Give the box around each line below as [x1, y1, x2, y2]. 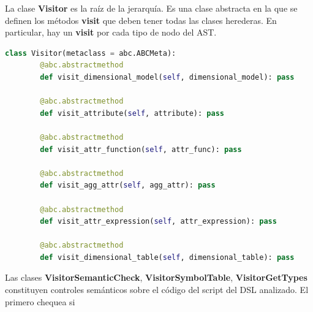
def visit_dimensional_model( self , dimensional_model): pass [40, 72, 295, 82]
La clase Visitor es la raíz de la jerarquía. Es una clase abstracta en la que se [5, 2, 298, 14]
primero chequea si [5, 295, 75, 308]
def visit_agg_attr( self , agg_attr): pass [40, 181, 216, 190]
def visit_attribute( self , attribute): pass [40, 108, 224, 118]
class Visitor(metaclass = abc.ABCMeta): [5, 48, 176, 58]
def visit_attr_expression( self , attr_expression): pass [40, 217, 277, 226]
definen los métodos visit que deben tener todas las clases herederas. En [5, 13, 277, 26]
